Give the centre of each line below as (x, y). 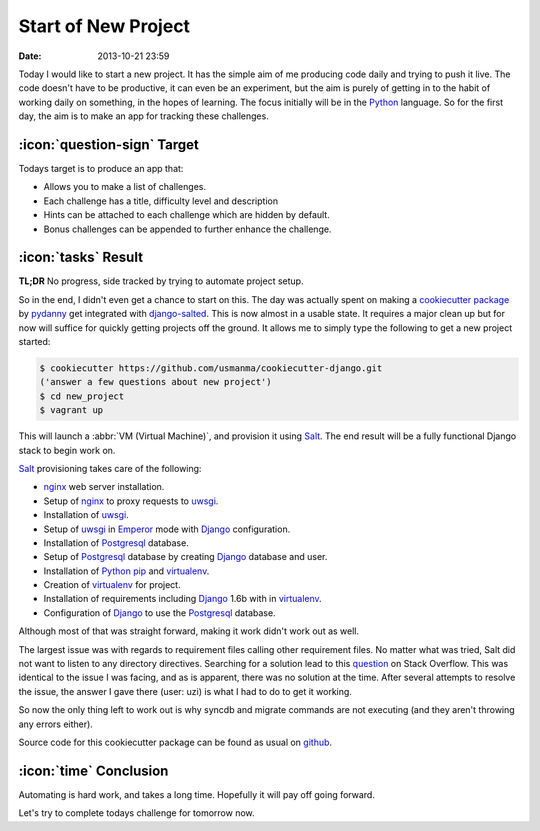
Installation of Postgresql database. (116, 542)
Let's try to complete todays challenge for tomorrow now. (136, 813)
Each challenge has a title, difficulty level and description (161, 201)
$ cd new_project (82, 396)
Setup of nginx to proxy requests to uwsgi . (131, 501)
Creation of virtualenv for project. (112, 585)
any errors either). (56, 724)
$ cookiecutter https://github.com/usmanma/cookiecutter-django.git (211, 368)
